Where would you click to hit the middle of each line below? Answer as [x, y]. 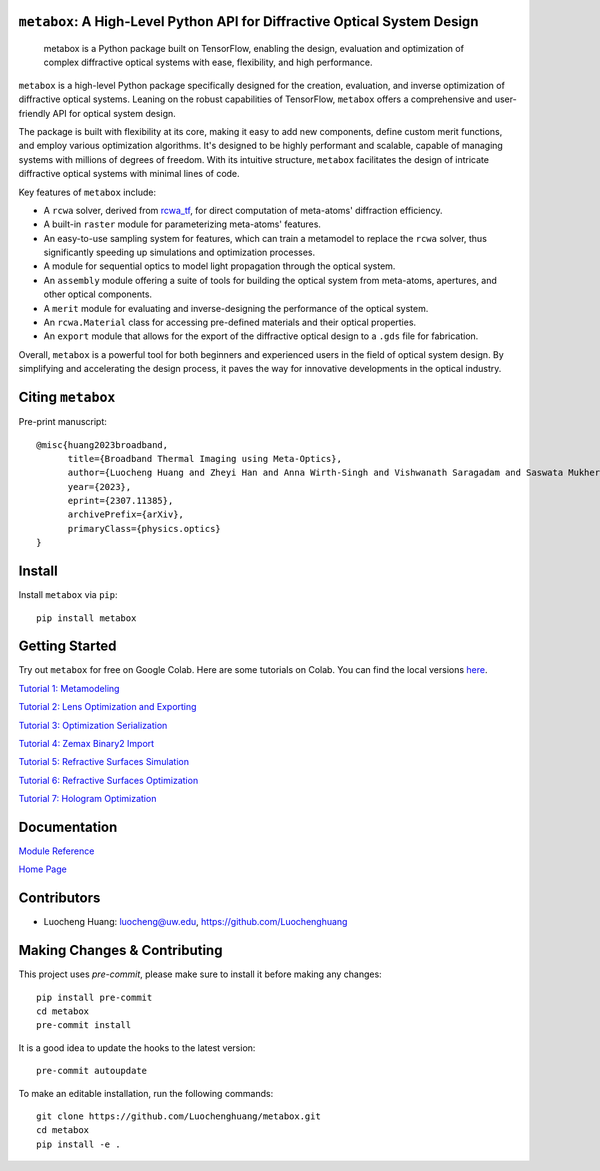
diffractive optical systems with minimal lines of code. [129, 174]
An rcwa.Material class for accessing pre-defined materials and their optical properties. [230, 322]
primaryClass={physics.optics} [144, 528]
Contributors [59, 898]
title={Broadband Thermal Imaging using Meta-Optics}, [204, 458]
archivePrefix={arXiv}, [126, 514]
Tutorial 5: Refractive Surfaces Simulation [104, 762]
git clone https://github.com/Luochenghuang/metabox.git [179, 1116]
